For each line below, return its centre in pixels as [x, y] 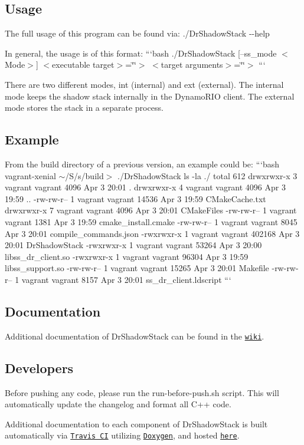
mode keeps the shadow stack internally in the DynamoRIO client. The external [150, 96]
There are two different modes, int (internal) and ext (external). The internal [144, 84]
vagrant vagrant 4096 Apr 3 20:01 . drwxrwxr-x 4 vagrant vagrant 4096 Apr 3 [145, 187]
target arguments [192, 65]
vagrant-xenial [30, 175]
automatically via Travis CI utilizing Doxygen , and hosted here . [122, 435]
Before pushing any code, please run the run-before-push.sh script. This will [142, 392]
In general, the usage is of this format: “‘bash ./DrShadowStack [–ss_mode [141, 53]
